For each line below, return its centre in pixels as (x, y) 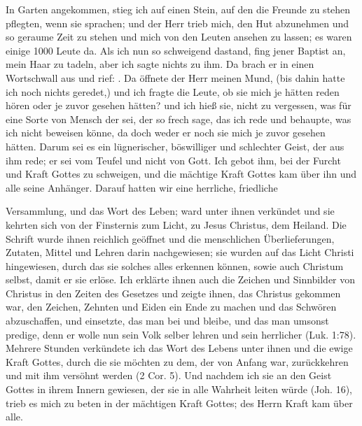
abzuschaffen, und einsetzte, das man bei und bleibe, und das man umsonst (167, 321)
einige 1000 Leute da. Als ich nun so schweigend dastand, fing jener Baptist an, (176, 50)
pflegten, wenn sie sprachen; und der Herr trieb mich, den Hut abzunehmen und (177, 23)
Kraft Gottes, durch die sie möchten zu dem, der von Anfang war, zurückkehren (177, 361)
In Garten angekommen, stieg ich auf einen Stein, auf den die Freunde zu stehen (178, 9)
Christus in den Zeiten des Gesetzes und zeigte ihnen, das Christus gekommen (173, 293)
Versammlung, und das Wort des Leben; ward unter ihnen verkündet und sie (170, 211)
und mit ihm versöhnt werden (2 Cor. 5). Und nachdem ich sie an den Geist (169, 375)
